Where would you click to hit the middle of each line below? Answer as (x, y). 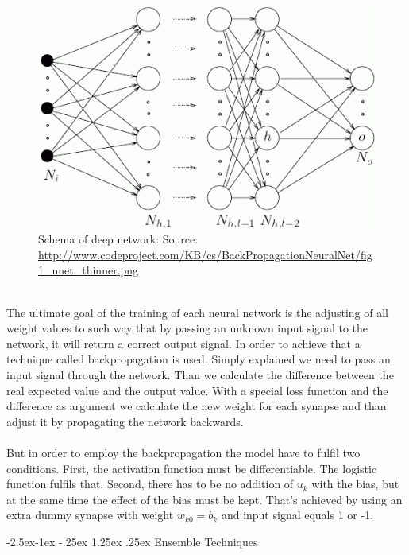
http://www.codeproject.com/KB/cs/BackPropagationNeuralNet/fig (205, 254)
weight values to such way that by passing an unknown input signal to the (187, 328)
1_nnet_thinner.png (89, 270)
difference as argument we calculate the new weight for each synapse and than (197, 406)
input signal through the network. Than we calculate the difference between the (200, 374)
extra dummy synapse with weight (90, 515)
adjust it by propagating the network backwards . (125, 421)
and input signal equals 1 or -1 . (297, 515)
